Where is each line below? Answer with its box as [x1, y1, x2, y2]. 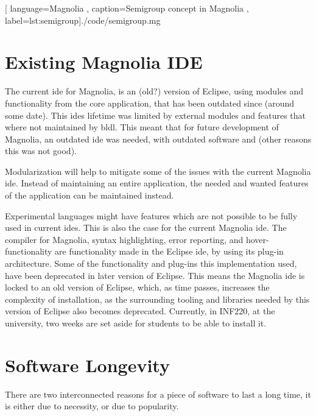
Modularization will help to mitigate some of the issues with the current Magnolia [5, 164, 311, 177]
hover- [245, 233, 269, 245]
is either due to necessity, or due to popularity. [5, 400, 179, 412]
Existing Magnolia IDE [5, 49, 203, 74]
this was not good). [5, 144, 77, 157]
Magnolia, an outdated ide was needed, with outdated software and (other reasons [5, 132, 312, 145]
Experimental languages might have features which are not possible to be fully [5, 209, 298, 222]
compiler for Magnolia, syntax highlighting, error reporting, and [5, 233, 244, 245]
